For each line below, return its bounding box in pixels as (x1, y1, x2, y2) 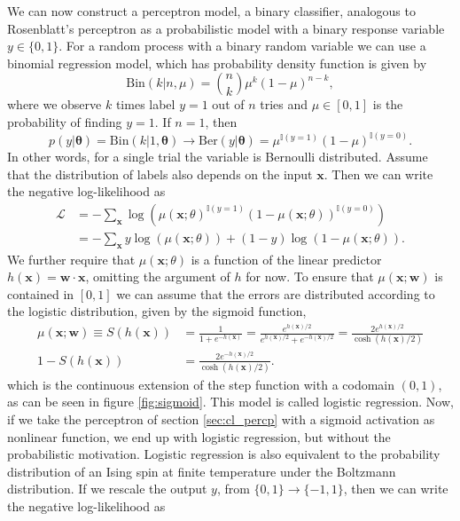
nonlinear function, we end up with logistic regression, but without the (7, 427, 391, 446)
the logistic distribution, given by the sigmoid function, (7, 302, 307, 320)
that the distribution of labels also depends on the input (7, 164, 313, 183)
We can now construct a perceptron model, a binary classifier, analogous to (7, 2, 416, 20)
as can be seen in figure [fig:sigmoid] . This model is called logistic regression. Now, (7, 392, 454, 411)
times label (115, 95, 175, 114)
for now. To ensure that (246, 267, 374, 286)
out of (212, 95, 245, 114)
